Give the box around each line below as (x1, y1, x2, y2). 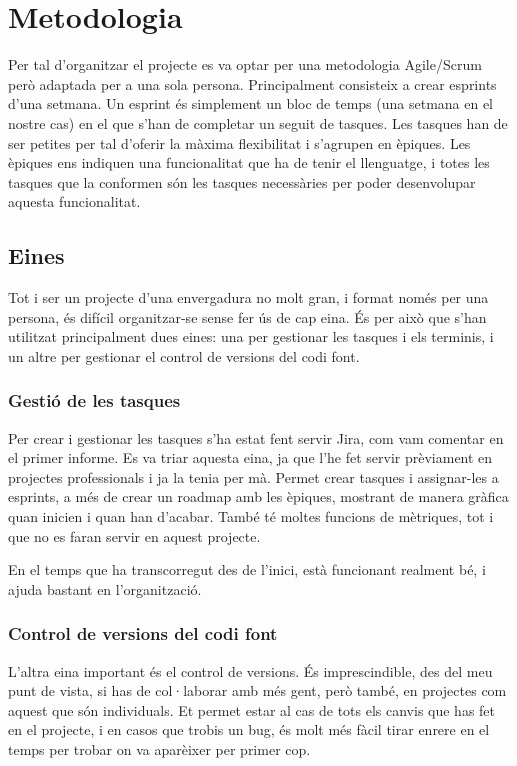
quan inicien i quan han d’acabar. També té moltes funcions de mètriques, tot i (8, 506, 494, 527)
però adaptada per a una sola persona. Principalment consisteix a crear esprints (8, 73, 497, 94)
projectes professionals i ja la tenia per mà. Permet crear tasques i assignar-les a (8, 466, 499, 487)
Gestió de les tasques (8, 388, 181, 413)
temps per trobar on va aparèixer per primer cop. (8, 739, 311, 760)
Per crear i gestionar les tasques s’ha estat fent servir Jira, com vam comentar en (8, 427, 504, 448)
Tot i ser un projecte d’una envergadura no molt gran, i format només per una (8, 287, 489, 308)
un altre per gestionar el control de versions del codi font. (8, 345, 360, 366)
